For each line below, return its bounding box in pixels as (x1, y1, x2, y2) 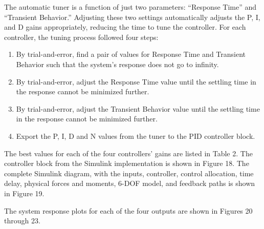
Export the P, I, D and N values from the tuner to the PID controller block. (16, 130, 255, 141)
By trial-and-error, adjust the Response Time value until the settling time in (16, 76, 256, 87)
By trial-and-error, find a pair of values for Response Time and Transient (16, 49, 246, 59)
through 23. (4, 215, 40, 226)
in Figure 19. (4, 188, 45, 198)
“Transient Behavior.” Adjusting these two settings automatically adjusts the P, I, (4, 11, 260, 22)
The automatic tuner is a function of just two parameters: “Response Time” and (4, 2, 256, 12)
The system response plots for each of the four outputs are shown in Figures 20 (4, 205, 253, 216)
